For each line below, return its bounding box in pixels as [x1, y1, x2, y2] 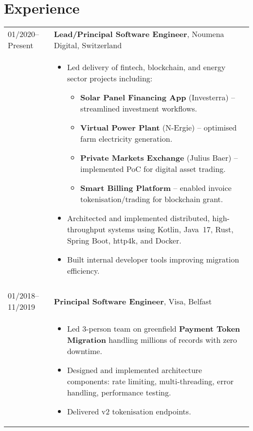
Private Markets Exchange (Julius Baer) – [80, 152, 238, 164]
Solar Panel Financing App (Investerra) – [80, 92, 235, 103]
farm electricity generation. [80, 133, 173, 145]
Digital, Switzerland [54, 39, 122, 51]
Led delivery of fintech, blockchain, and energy [67, 61, 226, 73]
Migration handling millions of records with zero [67, 334, 237, 346]
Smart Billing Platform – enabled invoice [80, 182, 232, 194]
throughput [67, 224, 106, 235]
